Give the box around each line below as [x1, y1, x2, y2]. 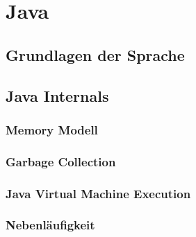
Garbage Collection [6, 152, 116, 170]
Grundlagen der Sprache [6, 44, 185, 65]
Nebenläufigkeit [6, 216, 95, 234]
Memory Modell [6, 121, 98, 138]
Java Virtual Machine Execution [6, 184, 191, 202]
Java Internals [6, 85, 109, 106]
